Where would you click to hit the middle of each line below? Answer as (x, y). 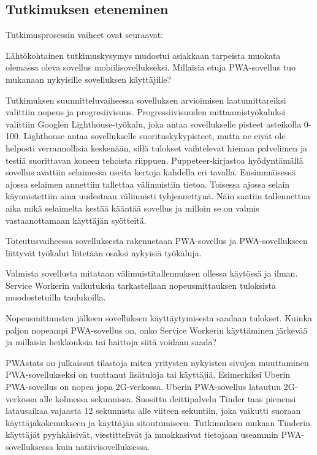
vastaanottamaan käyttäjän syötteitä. (76, 220)
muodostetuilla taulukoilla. (56, 297)
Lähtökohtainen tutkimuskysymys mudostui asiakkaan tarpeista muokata (143, 55)
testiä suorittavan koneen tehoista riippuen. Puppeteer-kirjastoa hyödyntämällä (155, 160)
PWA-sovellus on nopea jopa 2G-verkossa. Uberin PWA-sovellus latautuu (143, 387)
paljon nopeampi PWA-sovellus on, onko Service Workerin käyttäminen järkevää (157, 330)
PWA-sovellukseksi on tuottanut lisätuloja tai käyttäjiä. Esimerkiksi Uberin (148, 374)
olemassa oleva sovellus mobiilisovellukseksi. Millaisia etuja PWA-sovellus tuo (151, 67)
